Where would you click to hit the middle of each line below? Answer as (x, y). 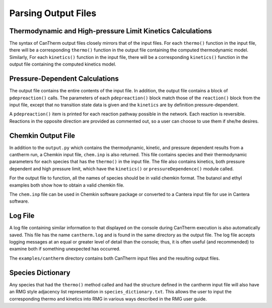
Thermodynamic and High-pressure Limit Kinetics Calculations (111, 31)
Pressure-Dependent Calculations (64, 79)
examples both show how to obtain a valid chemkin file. (67, 185)
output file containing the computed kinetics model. (63, 64)
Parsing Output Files (53, 13)
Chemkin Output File (42, 135)
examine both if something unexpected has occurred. (65, 249)
